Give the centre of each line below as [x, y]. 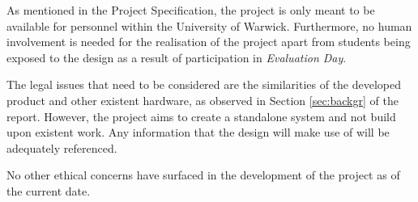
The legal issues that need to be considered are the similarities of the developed [204, 84]
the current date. [49, 190]
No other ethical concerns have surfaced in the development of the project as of [203, 175]
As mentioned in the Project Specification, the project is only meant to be [191, 10]
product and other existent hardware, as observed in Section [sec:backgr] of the [203, 100]
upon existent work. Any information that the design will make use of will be [198, 132]
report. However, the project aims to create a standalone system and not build [201, 116]
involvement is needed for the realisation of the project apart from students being [209, 42]
